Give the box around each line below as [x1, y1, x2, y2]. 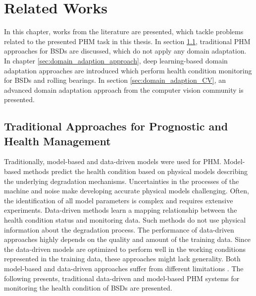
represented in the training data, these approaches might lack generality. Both [4, 253, 241, 264]
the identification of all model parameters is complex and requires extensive [4, 195, 233, 205]
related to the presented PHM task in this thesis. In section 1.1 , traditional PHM [4, 36, 251, 46]
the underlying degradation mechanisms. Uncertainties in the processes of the [4, 176, 239, 186]
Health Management [4, 133, 111, 148]
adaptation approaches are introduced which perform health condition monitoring [4, 65, 252, 75]
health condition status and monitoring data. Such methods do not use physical [4, 215, 246, 225]
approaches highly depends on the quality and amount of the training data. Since [4, 234, 251, 244]
